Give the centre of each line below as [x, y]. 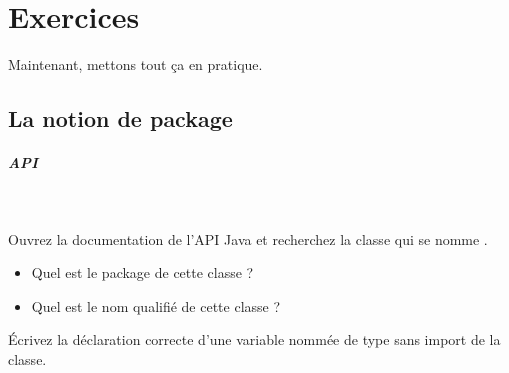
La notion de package [120, 118]
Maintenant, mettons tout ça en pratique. [135, 64]
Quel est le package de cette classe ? [142, 272]
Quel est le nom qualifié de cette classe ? [156, 305]
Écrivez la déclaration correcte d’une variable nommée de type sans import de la [254, 339]
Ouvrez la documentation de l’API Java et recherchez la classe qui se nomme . [248, 238]
